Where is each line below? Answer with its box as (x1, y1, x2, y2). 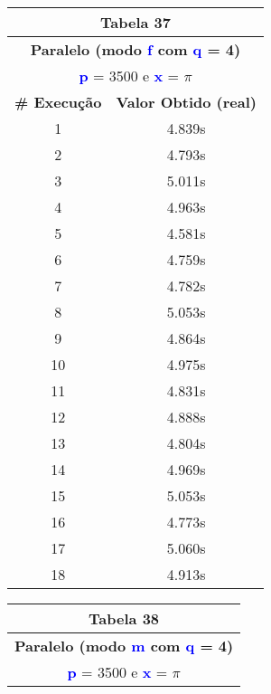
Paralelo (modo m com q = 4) (14, 635, 234, 656)
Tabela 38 (89, 608, 160, 629)
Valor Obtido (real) (116, 91, 257, 112)
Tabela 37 (100, 12, 171, 33)
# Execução (14, 91, 102, 112)
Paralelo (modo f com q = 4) (30, 39, 241, 60)
